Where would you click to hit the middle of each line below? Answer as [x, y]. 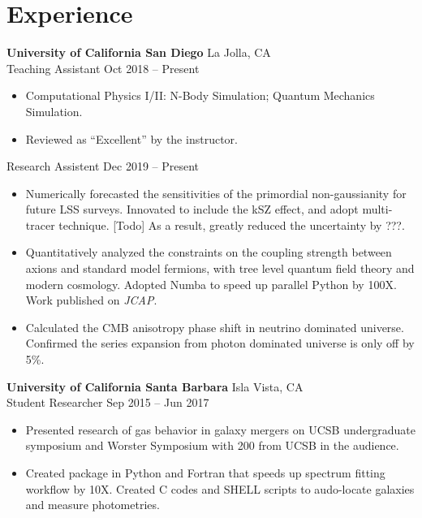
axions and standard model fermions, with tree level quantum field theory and [220, 268]
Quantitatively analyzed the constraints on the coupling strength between [209, 252]
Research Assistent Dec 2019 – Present [103, 166]
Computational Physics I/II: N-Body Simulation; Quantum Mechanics [200, 95]
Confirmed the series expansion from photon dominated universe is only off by [220, 343]
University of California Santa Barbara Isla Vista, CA [155, 386]
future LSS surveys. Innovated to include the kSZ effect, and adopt [192, 209]
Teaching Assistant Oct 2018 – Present [103, 68]
